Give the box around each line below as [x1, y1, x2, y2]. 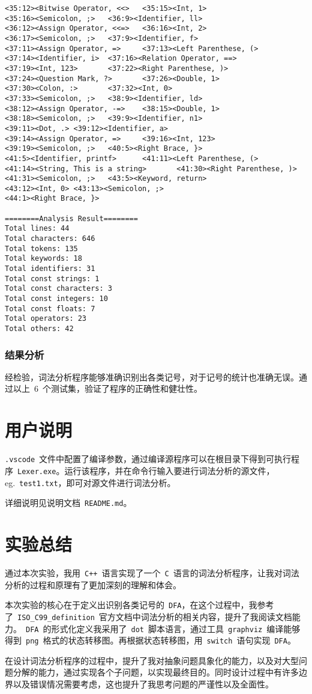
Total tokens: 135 [5, 244, 78, 253]
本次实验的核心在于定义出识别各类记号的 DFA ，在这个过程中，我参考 [5, 598, 274, 611]
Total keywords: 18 [5, 254, 82, 263]
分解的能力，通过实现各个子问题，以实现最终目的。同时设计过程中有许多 [13, 666, 299, 678]
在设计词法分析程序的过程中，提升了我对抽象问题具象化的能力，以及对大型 [5, 654, 299, 666]
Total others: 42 [5, 324, 74, 333]
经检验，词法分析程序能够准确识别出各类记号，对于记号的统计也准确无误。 [5, 370, 299, 383]
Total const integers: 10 [5, 294, 108, 303]
